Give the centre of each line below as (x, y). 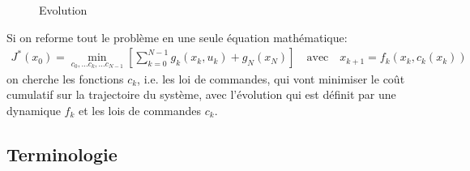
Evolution (63, 10)
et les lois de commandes (140, 111)
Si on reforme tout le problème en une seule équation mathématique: (177, 37)
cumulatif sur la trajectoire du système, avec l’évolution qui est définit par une (201, 94)
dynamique (34, 111)
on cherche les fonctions (65, 78)
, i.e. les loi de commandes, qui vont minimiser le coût (271, 78)
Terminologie (62, 154)
